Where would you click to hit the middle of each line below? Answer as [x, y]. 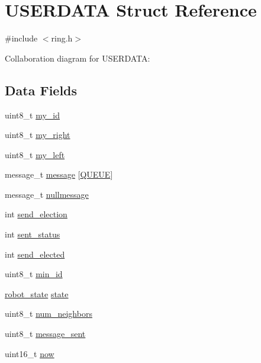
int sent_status [33, 234]
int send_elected [35, 254]
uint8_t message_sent [45, 334]
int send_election [36, 214]
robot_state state [37, 293]
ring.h [62, 38]
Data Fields [41, 90]
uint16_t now [30, 353]
